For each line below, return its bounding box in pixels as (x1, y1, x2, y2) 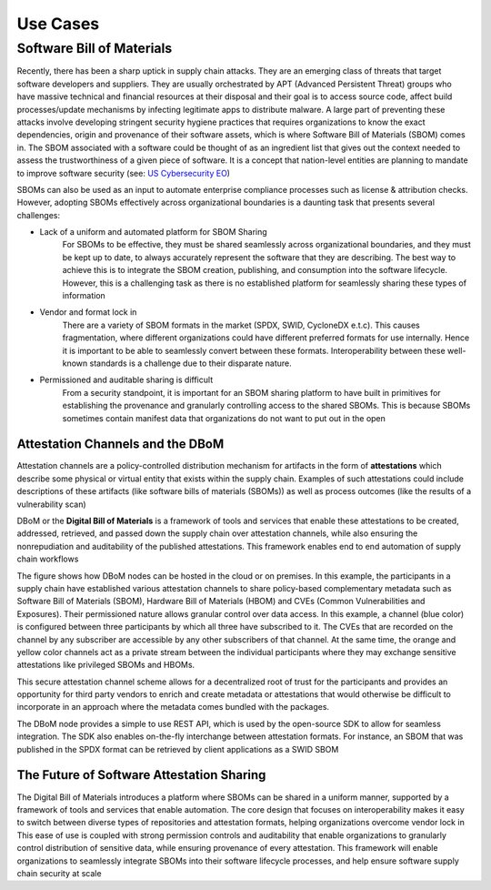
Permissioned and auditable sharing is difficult (39, 374, 214, 386)
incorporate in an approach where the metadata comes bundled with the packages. (16, 702, 330, 713)
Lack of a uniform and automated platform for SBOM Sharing (39, 227, 267, 238)
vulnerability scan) (16, 499, 86, 510)
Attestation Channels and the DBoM (16, 437, 225, 452)
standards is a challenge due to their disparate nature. (89, 358, 293, 369)
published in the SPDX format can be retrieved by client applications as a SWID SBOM (16, 743, 339, 754)
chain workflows (16, 553, 79, 564)
